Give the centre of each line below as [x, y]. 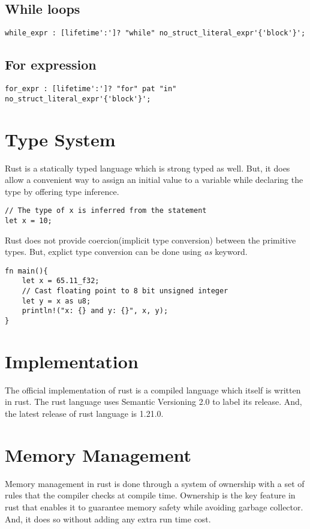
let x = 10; [28, 220]
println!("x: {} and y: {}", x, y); [95, 311]
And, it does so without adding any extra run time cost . [108, 519]
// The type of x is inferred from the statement [106, 211]
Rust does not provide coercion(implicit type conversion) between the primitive [151, 240]
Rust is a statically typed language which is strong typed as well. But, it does [148, 168]
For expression [51, 64]
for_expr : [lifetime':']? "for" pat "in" [91, 89]
